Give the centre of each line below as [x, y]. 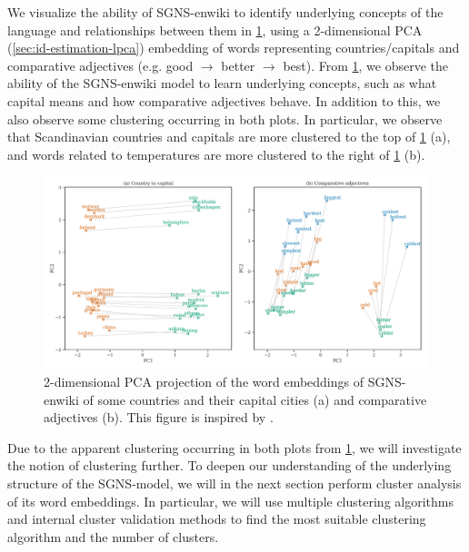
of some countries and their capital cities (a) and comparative [255, 399]
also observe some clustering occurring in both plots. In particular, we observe [225, 118]
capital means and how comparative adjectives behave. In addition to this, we [224, 100]
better [238, 65]
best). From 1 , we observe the [366, 65]
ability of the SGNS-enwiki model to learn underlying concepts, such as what [222, 83]
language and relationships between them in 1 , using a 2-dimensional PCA [215, 30]
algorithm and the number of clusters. [113, 536]
